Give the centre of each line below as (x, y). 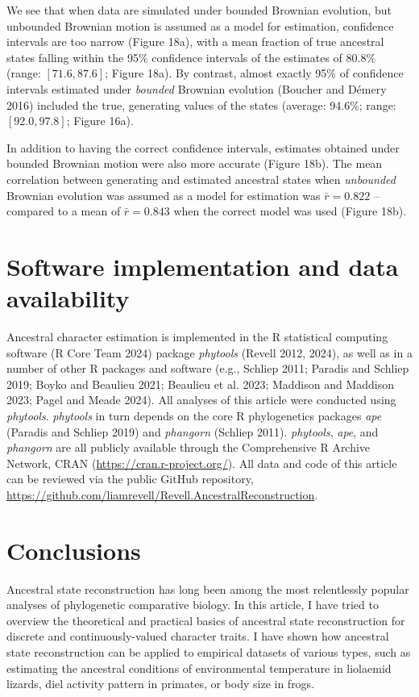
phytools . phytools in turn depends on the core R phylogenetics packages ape (194, 415)
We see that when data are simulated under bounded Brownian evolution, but (199, 10)
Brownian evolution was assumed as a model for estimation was (164, 195)
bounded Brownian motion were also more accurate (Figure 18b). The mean (195, 163)
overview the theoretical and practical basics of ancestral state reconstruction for (206, 620)
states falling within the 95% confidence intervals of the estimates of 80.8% (191, 57)
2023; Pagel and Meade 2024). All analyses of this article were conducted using (201, 400)
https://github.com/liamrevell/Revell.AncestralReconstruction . (162, 494)
